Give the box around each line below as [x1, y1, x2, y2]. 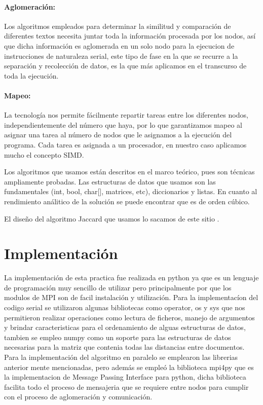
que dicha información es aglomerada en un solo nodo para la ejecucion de [4, 40, 235, 51]
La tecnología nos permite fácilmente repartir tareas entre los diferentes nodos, [4, 109, 248, 120]
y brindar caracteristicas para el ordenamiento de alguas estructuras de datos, [4, 322, 246, 333]
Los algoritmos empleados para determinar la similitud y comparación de [4, 20, 231, 31]
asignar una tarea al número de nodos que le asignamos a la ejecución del [4, 129, 232, 140]
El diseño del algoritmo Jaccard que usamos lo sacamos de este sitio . [4, 213, 219, 224]
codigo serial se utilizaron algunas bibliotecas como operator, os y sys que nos [4, 302, 245, 312]
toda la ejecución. [4, 70, 59, 81]
